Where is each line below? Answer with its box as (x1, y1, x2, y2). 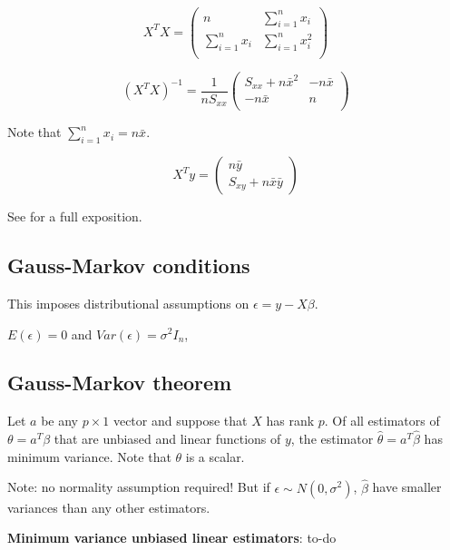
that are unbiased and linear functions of (54, 429, 281, 448)
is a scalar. (185, 447, 245, 466)
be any (41, 411, 78, 430)
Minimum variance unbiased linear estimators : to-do (7, 528, 337, 547)
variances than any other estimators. (7, 497, 210, 516)
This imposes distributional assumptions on (7, 293, 249, 312)
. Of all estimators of (324, 411, 440, 430)
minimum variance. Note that (7, 447, 171, 466)
